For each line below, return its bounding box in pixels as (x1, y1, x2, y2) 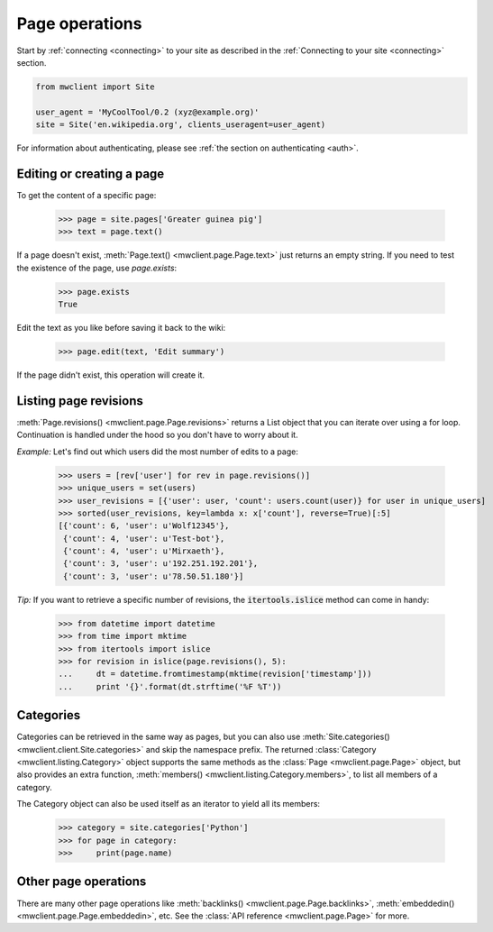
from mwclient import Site (35, 81, 155, 92)
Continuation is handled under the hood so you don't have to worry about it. (16, 429, 298, 441)
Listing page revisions (16, 393, 144, 408)
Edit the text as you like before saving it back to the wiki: (16, 323, 226, 334)
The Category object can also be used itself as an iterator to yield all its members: (16, 799, 320, 809)
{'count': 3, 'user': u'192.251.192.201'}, (63, 559, 259, 569)
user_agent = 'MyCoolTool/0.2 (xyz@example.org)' (35, 106, 260, 117)
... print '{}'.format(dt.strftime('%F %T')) (58, 681, 282, 691)
